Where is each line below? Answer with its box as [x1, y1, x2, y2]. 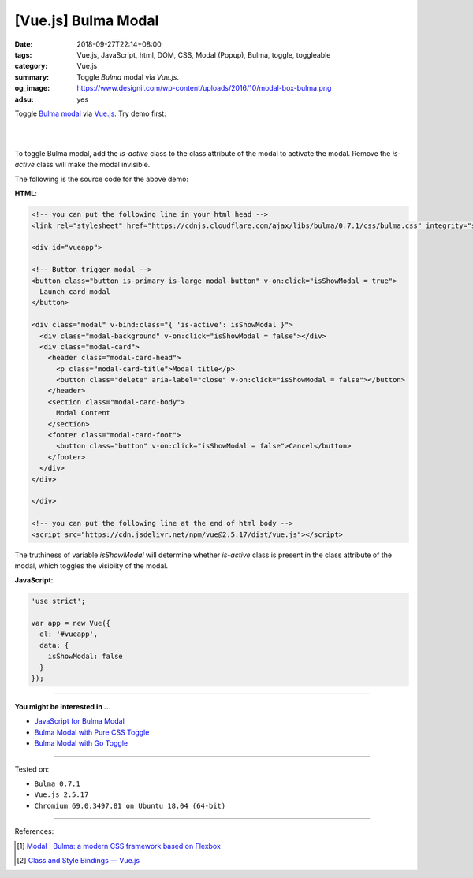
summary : [14, 72, 50, 82]
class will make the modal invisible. [36, 160, 151, 169]
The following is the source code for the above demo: [14, 174, 189, 184]
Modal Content [56, 408, 110, 418]
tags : [14, 50, 32, 59]
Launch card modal [39, 287, 110, 296]
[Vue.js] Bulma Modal [14, 12, 159, 29]
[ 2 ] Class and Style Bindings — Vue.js [17, 855, 140, 865]
